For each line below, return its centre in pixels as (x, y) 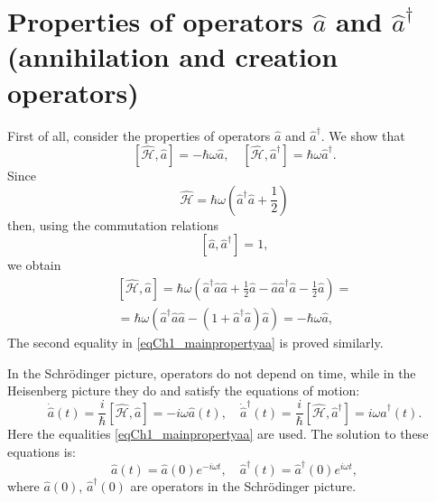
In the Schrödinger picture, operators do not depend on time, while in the (212, 372)
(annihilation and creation (173, 56)
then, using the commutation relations (113, 224)
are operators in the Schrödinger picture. (243, 486)
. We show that (363, 135)
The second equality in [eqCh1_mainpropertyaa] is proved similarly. (195, 342)
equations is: (42, 451)
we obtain (34, 265)
